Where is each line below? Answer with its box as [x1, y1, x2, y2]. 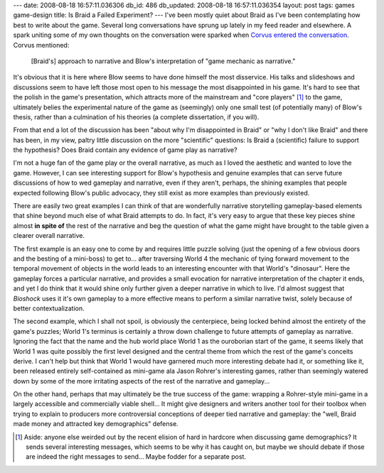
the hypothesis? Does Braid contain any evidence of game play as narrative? [13, 146, 238, 154]
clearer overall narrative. [13, 232, 85, 240]
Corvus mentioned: [13, 40, 70, 49]
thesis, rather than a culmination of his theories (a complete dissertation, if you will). [13, 112, 260, 121]
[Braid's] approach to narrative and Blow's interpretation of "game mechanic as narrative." [31, 57, 296, 65]
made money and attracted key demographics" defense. [13, 420, 179, 428]
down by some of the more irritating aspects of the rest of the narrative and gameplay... [13, 376, 270, 385]
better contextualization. [13, 304, 85, 312]
